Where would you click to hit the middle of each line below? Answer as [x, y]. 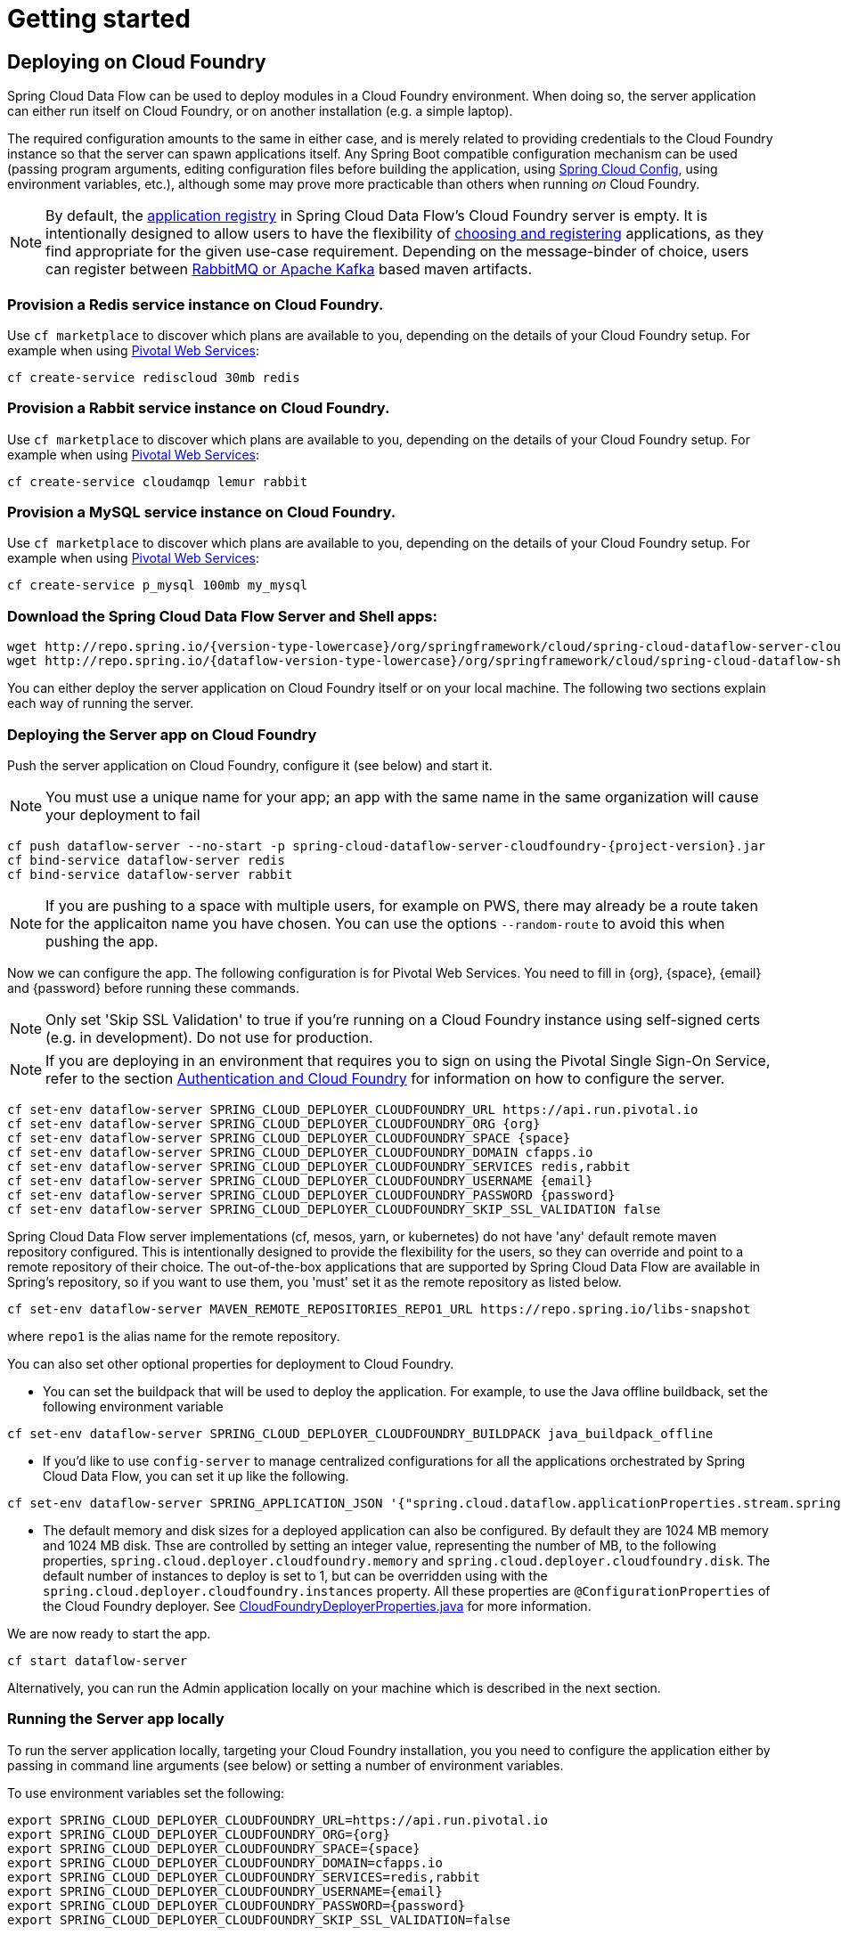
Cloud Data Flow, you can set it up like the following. [196, 1476]
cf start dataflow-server [98, 1660]
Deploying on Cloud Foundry [137, 61]
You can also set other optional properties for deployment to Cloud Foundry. [231, 1363]
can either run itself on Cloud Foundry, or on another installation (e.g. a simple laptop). [260, 111]
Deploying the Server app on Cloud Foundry [162, 734]
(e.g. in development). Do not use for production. [209, 1037]
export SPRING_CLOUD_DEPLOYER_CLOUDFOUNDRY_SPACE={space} [214, 1848]
